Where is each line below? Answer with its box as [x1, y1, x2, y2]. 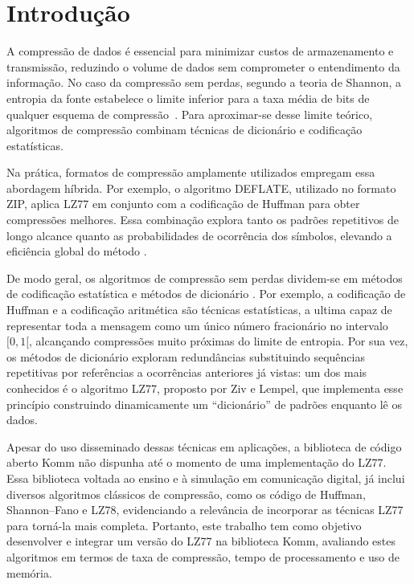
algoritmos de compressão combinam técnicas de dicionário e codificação [6, 121, 363, 138]
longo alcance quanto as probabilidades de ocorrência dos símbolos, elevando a [6, 227, 392, 243]
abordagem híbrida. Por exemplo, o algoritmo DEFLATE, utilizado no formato [6, 179, 396, 196]
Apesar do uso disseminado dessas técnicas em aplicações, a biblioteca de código [6, 438, 402, 455]
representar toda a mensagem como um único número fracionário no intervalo [6, 317, 388, 333]
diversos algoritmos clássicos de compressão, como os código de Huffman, [6, 485, 366, 502]
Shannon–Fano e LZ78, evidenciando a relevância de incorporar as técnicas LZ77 [6, 501, 404, 518]
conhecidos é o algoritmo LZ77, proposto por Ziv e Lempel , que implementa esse [6, 380, 404, 396]
